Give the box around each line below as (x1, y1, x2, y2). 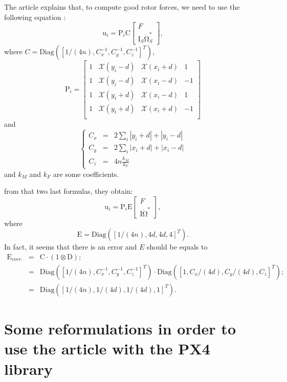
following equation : (4, 11, 66, 22)
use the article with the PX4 (4, 338, 210, 359)
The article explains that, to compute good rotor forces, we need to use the (4, 2, 240, 12)
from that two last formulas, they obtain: (4, 186, 133, 196)
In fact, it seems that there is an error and (4, 241, 137, 252)
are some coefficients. (53, 168, 119, 179)
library (4, 358, 53, 379)
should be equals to (147, 241, 208, 252)
